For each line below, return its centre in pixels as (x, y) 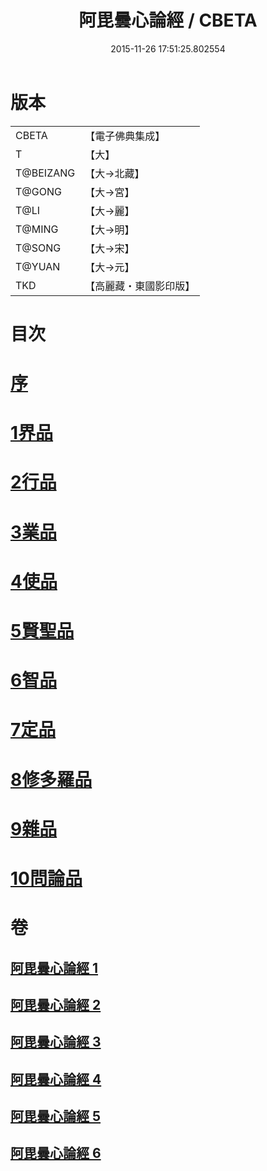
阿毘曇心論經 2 (56, 1004)
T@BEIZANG (45, 173)
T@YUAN (38, 266)
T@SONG (38, 248)
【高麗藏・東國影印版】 (140, 286)
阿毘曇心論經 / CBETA (168, 20)
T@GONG (38, 191)
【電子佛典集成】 (125, 136)
